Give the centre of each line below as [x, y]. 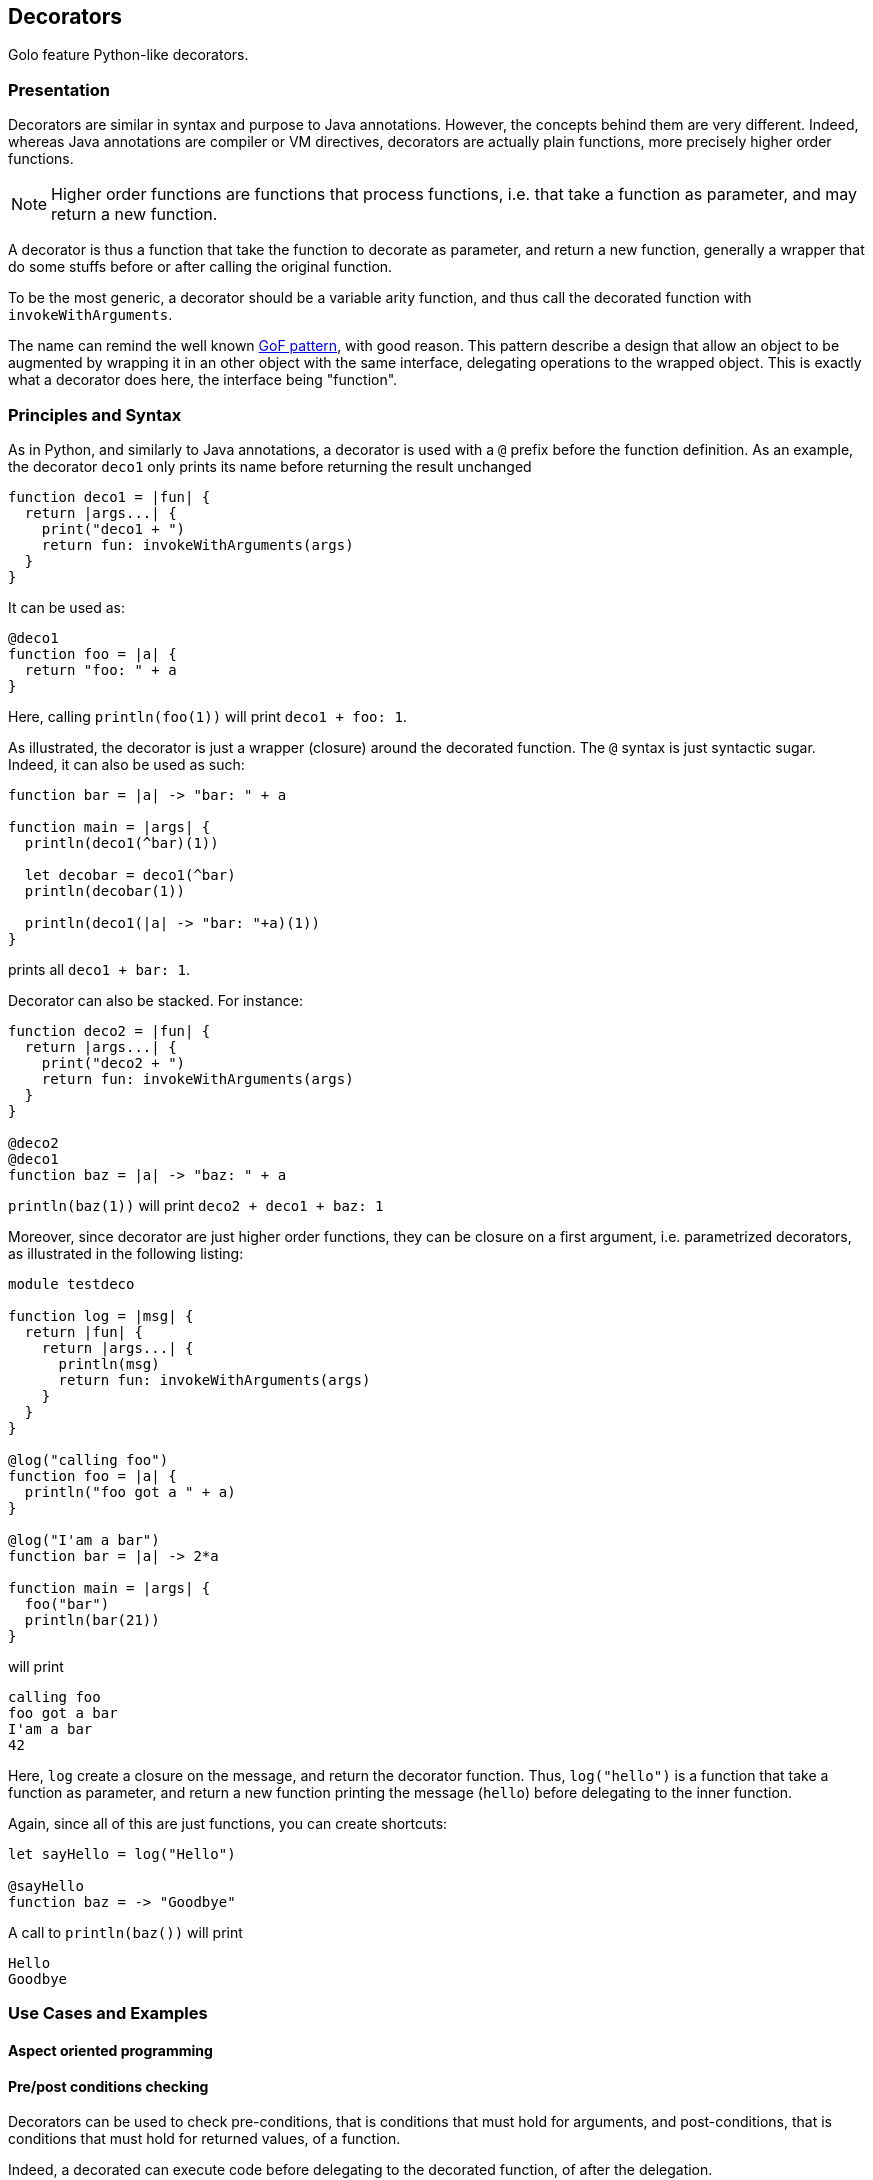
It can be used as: [66, 607]
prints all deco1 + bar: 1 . [99, 969]
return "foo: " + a [100, 669]
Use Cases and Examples [108, 2013]
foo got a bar [63, 1712]
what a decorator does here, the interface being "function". [203, 380]
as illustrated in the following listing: [126, 1253]
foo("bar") [67, 1603]
